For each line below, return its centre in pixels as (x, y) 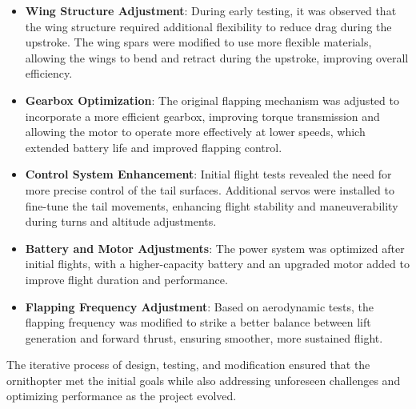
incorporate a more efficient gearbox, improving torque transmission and (202, 116)
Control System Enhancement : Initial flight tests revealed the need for (208, 174)
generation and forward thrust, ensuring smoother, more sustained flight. (204, 337)
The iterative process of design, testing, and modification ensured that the (188, 365)
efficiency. (49, 73)
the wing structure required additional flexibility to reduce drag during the (208, 26)
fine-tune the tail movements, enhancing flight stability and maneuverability (212, 205)
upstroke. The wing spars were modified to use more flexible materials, (198, 42)
